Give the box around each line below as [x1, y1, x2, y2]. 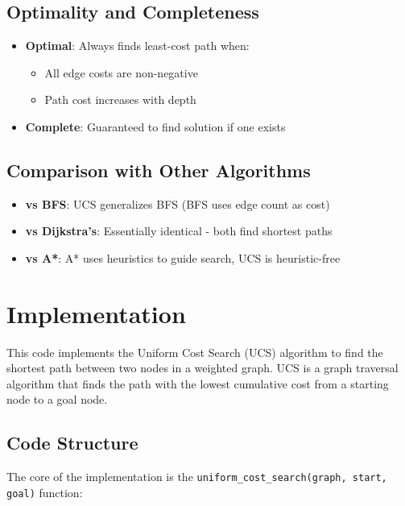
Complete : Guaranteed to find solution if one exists [25, 118, 286, 135]
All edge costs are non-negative [44, 64, 198, 81]
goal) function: [6, 483, 83, 500]
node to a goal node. [6, 391, 108, 408]
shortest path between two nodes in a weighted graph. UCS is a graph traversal [6, 359, 399, 376]
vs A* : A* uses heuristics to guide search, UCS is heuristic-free [25, 249, 341, 266]
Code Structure [6, 430, 138, 455]
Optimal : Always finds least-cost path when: [25, 37, 250, 54]
